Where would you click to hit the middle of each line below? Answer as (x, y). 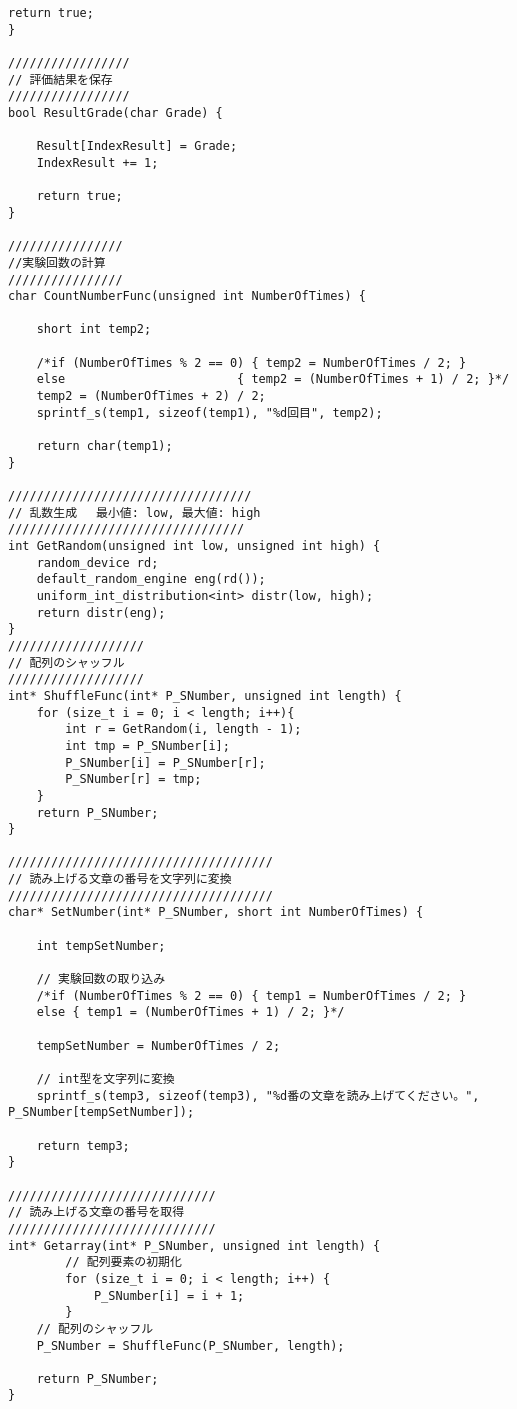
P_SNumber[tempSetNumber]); (101, 1112)
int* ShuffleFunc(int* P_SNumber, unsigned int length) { (205, 695)
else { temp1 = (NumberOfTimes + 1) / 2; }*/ (190, 1012)
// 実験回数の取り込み (101, 979)
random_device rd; (97, 562)
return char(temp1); (104, 446)
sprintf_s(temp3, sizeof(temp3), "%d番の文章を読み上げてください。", (258, 1095)
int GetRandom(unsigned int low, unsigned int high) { (194, 546)
